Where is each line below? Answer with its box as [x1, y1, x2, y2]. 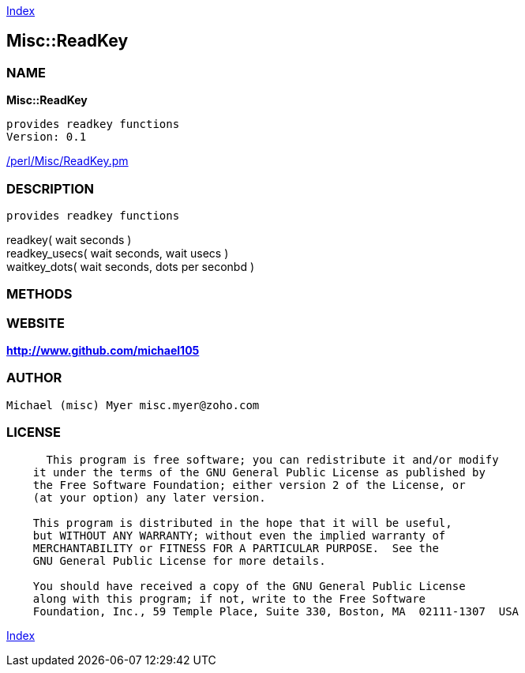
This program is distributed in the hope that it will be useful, [32, 516, 452, 529]
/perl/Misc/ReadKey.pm [6, 154, 129, 168]
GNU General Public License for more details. [32, 554, 326, 567]
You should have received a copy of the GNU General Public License [32, 579, 466, 592]
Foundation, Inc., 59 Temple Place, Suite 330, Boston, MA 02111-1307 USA [32, 604, 519, 618]
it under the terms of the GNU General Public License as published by [32, 465, 486, 479]
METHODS [6, 286, 73, 303]
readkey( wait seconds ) [6, 232, 132, 246]
